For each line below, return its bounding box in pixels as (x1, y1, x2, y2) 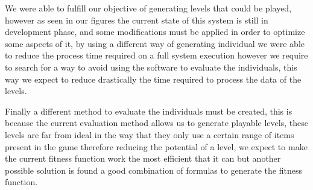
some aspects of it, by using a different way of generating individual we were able (5, 37, 305, 49)
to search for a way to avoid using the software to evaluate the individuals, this (5, 60, 297, 73)
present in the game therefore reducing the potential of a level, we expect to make (5, 140, 308, 153)
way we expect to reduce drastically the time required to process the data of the (5, 72, 302, 85)
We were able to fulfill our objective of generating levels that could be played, (5, 2, 292, 14)
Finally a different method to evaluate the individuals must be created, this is (5, 104, 292, 117)
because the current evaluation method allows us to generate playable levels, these (5, 116, 308, 129)
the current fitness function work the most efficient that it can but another (5, 152, 281, 165)
